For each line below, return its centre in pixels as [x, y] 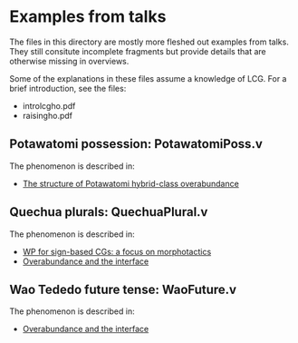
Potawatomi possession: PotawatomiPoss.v [136, 144]
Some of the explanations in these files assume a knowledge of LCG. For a [148, 78]
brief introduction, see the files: [68, 88]
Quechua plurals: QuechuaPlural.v [109, 212]
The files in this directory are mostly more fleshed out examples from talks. [149, 42]
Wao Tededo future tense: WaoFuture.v [123, 289]
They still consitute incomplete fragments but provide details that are [138, 51]
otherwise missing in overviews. [69, 61]
